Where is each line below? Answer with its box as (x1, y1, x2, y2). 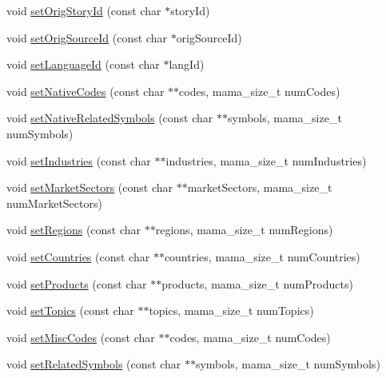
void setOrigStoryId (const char (6, 2, 161, 18)
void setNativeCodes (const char (6, 82, 165, 99)
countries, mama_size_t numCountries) (164, 248, 360, 265)
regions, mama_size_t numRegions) (155, 221, 333, 238)
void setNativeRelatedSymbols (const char (6, 109, 213, 126)
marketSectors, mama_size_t (187, 179, 332, 196)
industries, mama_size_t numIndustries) (165, 152, 367, 169)
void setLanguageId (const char (6, 56, 160, 73)
